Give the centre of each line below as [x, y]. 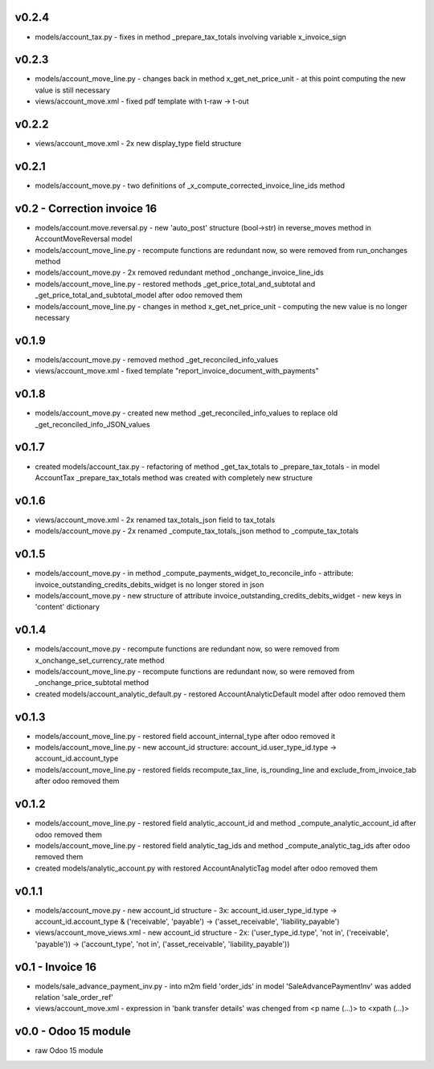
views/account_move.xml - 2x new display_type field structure [138, 144]
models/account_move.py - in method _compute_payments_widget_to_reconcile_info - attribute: [194, 573]
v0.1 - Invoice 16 [56, 967]
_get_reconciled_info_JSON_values [92, 424]
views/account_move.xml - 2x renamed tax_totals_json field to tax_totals [155, 520]
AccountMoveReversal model [84, 239]
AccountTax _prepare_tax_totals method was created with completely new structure [174, 477]
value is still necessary [72, 90]
